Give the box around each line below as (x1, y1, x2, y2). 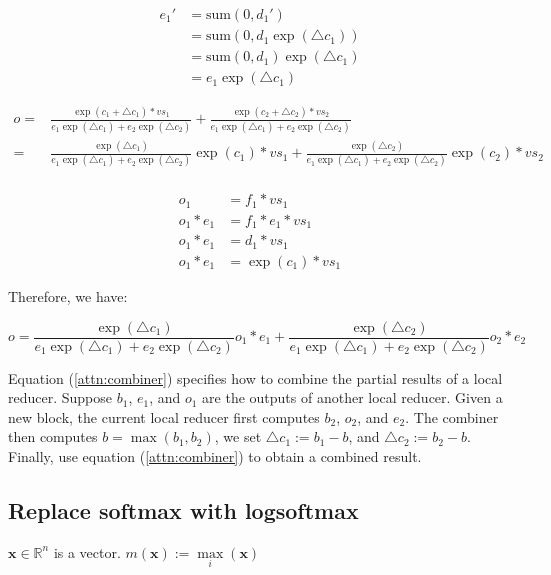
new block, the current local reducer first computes (8, 406, 320, 427)
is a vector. (53, 541, 121, 562)
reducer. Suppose (8, 387, 113, 408)
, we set (214, 426, 262, 447)
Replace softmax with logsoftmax (8, 494, 359, 525)
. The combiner (405, 406, 499, 427)
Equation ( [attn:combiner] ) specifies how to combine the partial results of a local (8, 367, 503, 388)
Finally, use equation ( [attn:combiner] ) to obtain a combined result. (8, 445, 422, 466)
